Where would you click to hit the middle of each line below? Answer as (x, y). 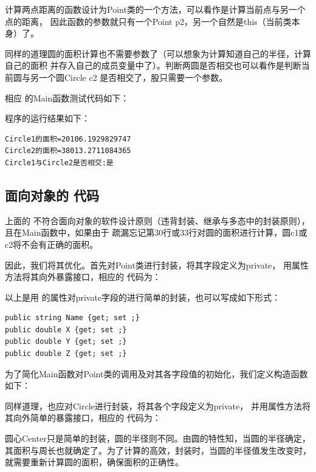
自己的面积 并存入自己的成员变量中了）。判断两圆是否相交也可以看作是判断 (153, 65)
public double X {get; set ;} (66, 330)
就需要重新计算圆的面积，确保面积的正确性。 (94, 462)
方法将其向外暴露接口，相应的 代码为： (83, 277)
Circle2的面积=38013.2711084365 (68, 151)
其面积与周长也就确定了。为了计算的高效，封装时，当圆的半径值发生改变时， (158, 450)
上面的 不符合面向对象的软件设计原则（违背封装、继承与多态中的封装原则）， (157, 220)
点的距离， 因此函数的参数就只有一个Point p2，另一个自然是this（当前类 (148, 21)
